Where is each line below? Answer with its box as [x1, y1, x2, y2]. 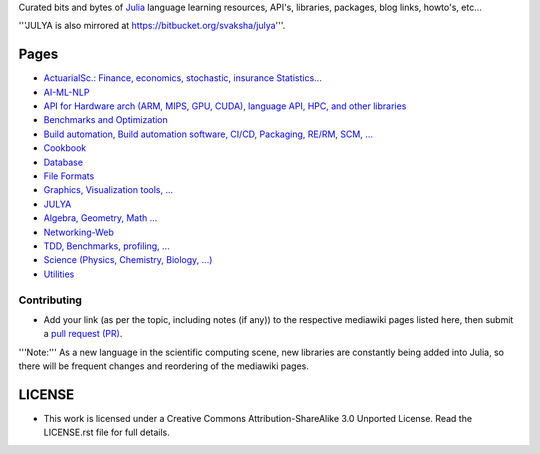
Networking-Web [43, 226, 115, 238]
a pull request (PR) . [43, 328, 123, 340]
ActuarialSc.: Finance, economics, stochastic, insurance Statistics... [43, 72, 322, 84]
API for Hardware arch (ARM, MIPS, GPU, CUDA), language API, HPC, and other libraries [43, 100, 407, 112]
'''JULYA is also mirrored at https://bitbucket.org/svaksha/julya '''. [18, 20, 286, 32]
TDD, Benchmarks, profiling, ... [43, 240, 170, 252]
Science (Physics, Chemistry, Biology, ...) [43, 254, 213, 266]
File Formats [43, 170, 95, 182]
